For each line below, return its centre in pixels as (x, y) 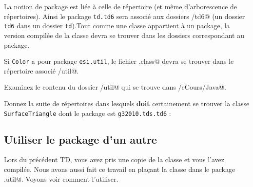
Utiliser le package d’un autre (80, 139)
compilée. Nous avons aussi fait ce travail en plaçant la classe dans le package (120, 169)
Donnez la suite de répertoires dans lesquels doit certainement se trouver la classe (127, 103)
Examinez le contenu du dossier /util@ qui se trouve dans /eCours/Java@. (115, 87)
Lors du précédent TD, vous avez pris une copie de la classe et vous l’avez (114, 159)
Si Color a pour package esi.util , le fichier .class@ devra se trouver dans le (119, 61)
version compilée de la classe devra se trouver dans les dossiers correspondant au (124, 35)
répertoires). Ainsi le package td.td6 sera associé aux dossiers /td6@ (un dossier (125, 16)
